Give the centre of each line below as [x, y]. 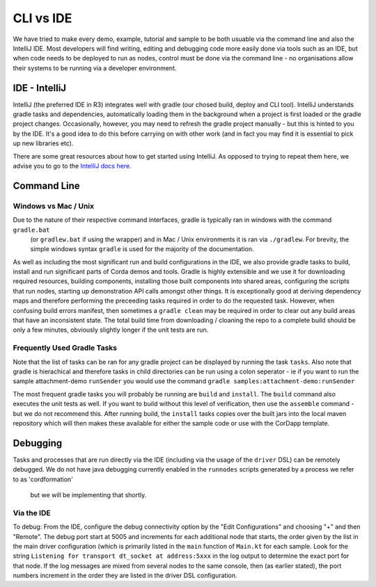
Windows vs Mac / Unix [54, 206]
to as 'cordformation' [43, 479]
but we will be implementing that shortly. [88, 494]
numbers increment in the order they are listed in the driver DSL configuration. [125, 576]
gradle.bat [31, 230]
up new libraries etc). [43, 143]
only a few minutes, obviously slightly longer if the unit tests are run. [111, 330]
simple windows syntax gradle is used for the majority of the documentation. [142, 249]
